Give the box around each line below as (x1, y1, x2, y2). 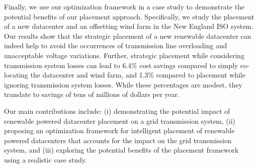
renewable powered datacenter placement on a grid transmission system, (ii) (4, 115, 236, 126)
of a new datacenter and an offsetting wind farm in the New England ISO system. (4, 21, 254, 31)
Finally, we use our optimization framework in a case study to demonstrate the (4, 1, 245, 11)
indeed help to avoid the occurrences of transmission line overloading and (4, 40, 227, 51)
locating (4, 70, 28, 80)
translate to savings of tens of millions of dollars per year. (4, 89, 179, 99)
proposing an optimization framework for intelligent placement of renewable (4, 125, 235, 136)
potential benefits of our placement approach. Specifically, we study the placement (4, 11, 255, 21)
